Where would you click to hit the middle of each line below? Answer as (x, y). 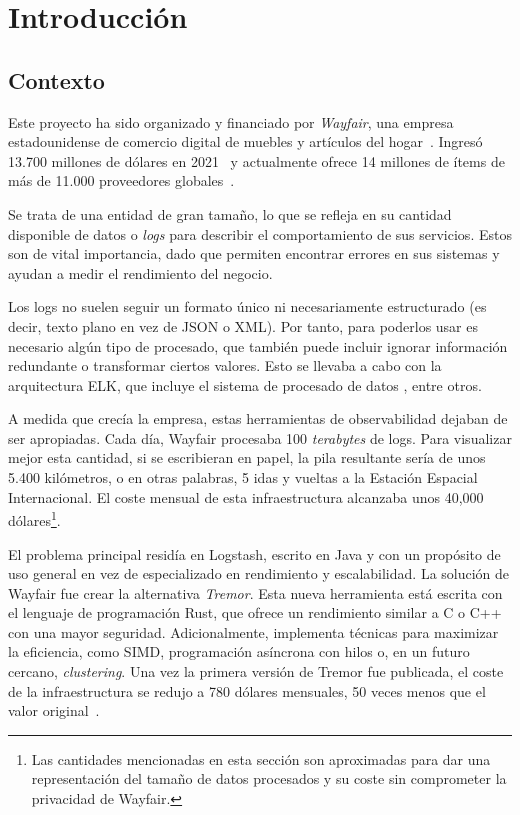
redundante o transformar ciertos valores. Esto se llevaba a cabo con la (225, 365)
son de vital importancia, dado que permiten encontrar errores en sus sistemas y (254, 253)
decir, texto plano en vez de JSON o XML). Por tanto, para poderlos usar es (243, 325)
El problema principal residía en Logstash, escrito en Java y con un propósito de (254, 553)
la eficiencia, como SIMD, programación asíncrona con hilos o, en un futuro (239, 651)
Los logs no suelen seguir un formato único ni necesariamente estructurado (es (247, 306)
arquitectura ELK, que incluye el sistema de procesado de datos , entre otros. (245, 384)
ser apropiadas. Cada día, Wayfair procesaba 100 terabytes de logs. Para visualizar (260, 437)
